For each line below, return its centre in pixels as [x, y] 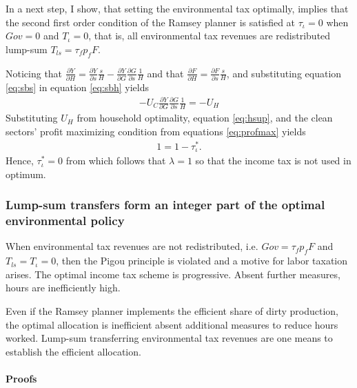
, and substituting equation [284, 73]
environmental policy [65, 221]
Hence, [20, 161]
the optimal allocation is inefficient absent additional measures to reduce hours [172, 324]
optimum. [26, 174]
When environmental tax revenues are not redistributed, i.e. [132, 246]
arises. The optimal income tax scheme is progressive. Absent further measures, [173, 274]
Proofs [21, 378]
